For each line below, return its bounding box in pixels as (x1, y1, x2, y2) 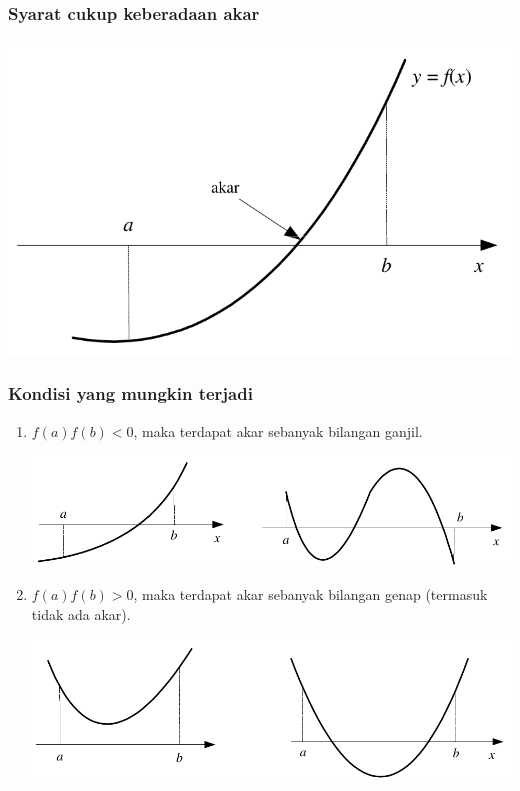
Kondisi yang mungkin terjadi (8, 381, 253, 406)
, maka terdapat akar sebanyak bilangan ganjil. (133, 420, 423, 441)
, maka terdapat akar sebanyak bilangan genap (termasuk (133, 583, 488, 604)
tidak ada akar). (31, 603, 131, 624)
